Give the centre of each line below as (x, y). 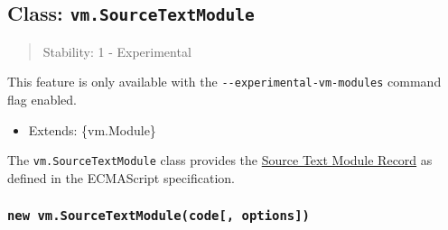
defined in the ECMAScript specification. (121, 177)
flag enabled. (42, 100)
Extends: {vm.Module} (92, 129)
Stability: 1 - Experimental (117, 51)
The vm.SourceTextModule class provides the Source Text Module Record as (220, 160)
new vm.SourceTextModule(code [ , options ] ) (159, 216)
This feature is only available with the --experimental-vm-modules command (224, 82)
